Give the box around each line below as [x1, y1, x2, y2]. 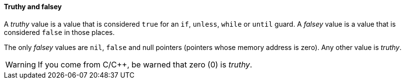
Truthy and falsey [4, 2, 62, 11]
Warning [5, 59, 36, 69]
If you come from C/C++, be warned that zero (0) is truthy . [37, 59, 252, 69]
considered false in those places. [4, 28, 115, 36]
